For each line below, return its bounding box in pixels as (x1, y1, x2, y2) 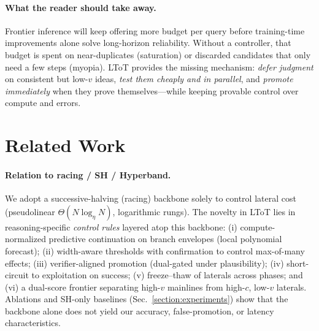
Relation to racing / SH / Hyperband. (5, 168, 171, 181)
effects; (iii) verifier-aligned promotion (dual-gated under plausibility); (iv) (5, 256, 284, 269)
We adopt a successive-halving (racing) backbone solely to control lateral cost (5, 192, 296, 205)
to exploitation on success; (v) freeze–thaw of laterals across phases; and (31, 268, 303, 281)
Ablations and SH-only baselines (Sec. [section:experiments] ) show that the (5, 292, 288, 305)
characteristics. (5, 316, 61, 329)
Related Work (5, 132, 126, 158)
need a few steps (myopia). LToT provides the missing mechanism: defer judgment (5, 60, 313, 73)
